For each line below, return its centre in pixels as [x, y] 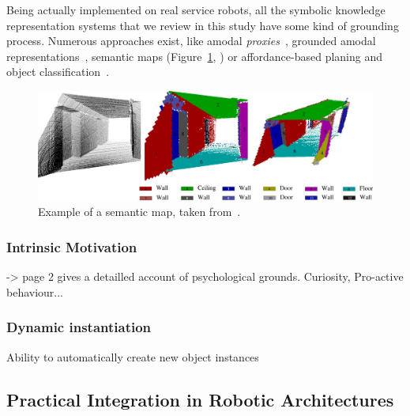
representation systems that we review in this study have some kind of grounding [203, 25]
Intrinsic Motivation [72, 246]
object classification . [58, 72]
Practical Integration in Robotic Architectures [200, 399]
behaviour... [35, 291]
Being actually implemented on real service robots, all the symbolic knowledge [196, 9]
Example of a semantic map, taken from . [139, 212]
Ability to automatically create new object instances [133, 356]
